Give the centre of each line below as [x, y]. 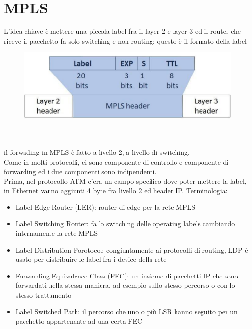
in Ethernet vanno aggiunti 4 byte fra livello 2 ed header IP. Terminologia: [116, 190]
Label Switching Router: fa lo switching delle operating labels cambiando [125, 223]
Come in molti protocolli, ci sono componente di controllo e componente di [116, 162]
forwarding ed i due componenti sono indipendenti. [80, 171]
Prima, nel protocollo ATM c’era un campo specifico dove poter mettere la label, [125, 181]
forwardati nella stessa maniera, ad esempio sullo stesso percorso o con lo [125, 285]
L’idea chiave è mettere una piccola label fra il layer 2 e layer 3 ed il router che [122, 31]
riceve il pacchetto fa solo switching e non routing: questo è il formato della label [125, 40]
